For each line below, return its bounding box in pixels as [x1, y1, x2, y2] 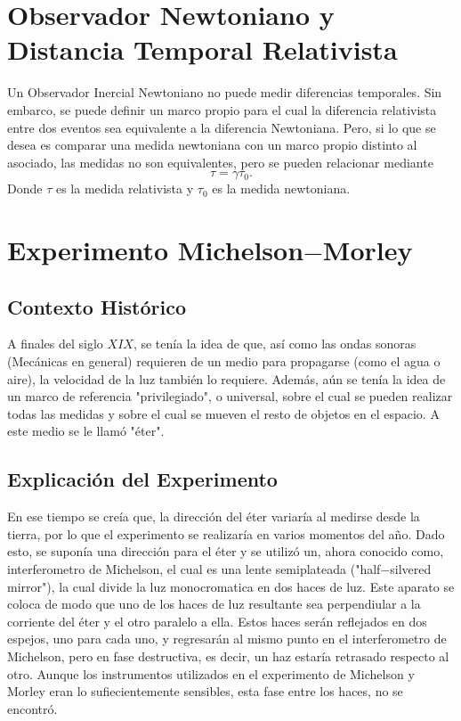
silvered [390, 560, 432, 578]
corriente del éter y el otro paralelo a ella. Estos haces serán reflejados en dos [7, 611, 427, 630]
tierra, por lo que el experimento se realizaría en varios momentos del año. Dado [7, 524, 445, 543]
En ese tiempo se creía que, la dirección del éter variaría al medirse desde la [7, 507, 420, 526]
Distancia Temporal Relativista [7, 31, 398, 68]
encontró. [7, 699, 58, 717]
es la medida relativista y [55, 179, 194, 198]
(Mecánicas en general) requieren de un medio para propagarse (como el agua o [7, 352, 441, 371]
